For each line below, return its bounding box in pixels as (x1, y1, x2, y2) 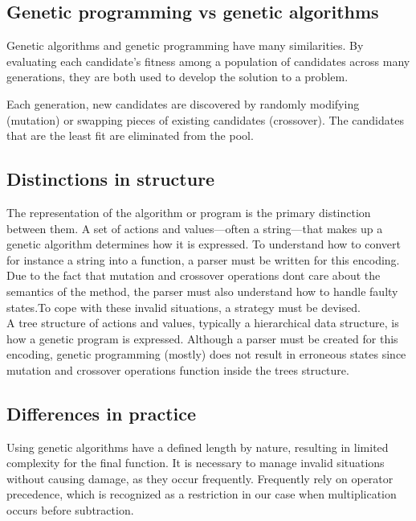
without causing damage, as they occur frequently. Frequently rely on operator (6, 470, 394, 486)
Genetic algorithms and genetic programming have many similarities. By (6, 37, 364, 54)
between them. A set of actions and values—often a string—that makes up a (6, 219, 383, 236)
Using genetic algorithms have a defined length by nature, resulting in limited (6, 438, 389, 455)
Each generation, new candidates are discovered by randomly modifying (6, 95, 360, 112)
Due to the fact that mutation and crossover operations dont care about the (6, 267, 381, 284)
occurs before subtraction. (6, 502, 134, 519)
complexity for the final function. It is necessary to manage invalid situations (6, 454, 385, 471)
